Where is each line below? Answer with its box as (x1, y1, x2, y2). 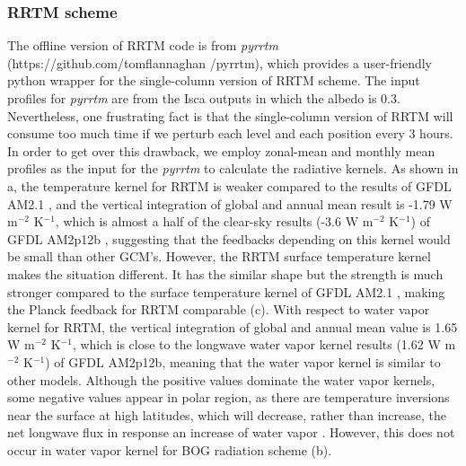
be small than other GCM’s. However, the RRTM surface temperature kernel (7, 247, 431, 266)
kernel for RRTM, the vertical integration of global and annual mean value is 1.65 (7, 317, 458, 336)
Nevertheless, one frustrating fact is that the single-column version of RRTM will (7, 106, 453, 125)
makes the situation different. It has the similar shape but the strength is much (7, 264, 444, 283)
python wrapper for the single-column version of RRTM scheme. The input (7, 71, 420, 90)
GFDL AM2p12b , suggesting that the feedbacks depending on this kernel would (7, 229, 451, 248)
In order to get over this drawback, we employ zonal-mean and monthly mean (7, 141, 435, 160)
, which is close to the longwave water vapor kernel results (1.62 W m (72, 335, 456, 354)
